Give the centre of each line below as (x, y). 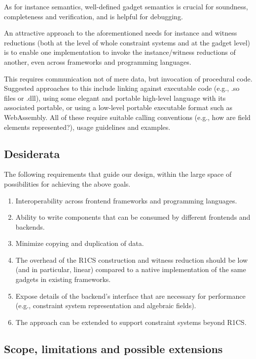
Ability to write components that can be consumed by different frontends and (133, 217)
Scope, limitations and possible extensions (113, 348)
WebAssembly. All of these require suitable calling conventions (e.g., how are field (127, 117)
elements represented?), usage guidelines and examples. (87, 127)
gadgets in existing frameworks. (63, 279)
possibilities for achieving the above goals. (67, 183)
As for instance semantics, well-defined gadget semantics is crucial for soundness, (126, 6)
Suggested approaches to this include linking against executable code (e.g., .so (122, 88)
